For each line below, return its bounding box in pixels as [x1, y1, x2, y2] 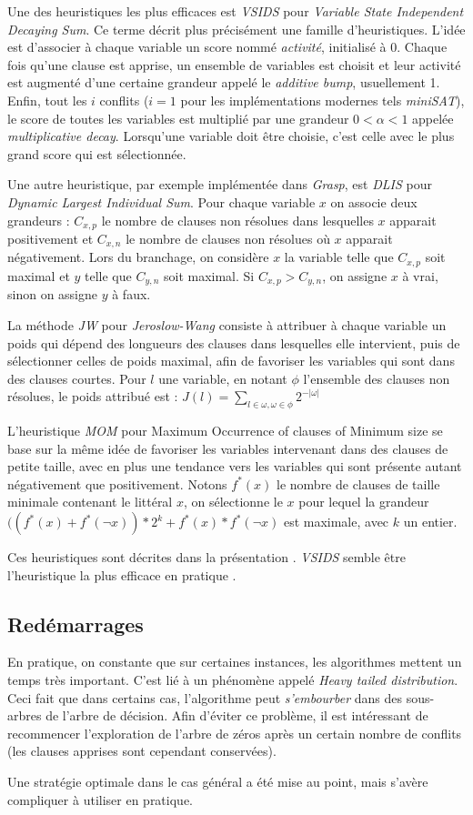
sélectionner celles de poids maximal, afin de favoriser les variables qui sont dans [7, 351, 455, 370]
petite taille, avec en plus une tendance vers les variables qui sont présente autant [7, 457, 462, 476]
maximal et [7, 266, 70, 285]
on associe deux [330, 192, 418, 211]
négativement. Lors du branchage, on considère [7, 247, 269, 267]
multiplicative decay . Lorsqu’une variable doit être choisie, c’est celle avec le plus [7, 126, 455, 146]
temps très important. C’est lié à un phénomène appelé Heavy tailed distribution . [7, 670, 458, 689]
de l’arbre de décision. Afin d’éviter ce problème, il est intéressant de [45, 706, 428, 725]
